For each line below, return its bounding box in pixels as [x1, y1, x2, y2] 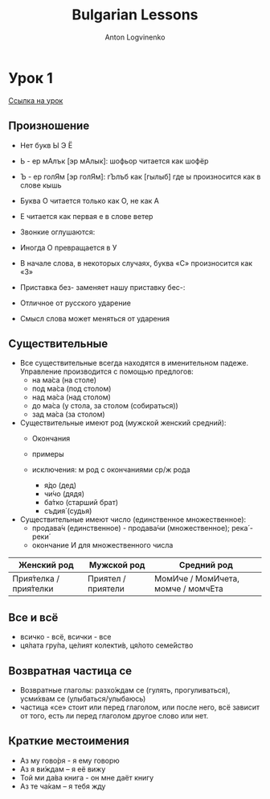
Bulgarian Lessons [72, 6, 198, 24]
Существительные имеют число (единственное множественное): [19, 515, 247, 524]
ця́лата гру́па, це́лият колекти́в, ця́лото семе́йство [19, 640, 194, 650]
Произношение [8, 119, 90, 133]
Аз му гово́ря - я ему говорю [19, 756, 121, 765]
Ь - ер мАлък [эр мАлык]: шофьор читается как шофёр [19, 155, 209, 166]
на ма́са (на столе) [31, 375, 97, 385]
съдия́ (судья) [43, 506, 92, 516]
